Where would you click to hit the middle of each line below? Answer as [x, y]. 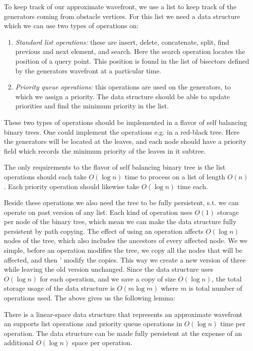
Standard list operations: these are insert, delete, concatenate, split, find [122, 42]
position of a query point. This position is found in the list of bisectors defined [132, 61]
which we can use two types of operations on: [71, 26]
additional [19, 342]
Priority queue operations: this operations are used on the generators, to [123, 87]
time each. [193, 186]
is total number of [216, 288]
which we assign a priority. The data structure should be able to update [123, 96]
